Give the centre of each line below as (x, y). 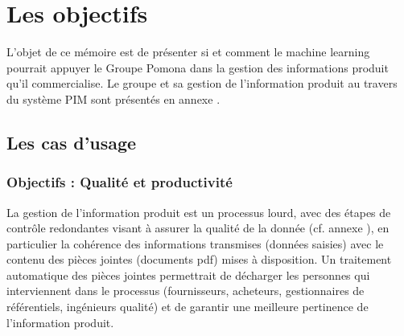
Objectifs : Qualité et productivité (120, 182)
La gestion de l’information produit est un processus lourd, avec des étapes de (199, 212)
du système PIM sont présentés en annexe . (113, 98)
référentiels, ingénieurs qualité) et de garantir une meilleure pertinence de (188, 307)
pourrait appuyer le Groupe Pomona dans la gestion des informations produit (198, 67)
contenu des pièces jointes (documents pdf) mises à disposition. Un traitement (199, 259)
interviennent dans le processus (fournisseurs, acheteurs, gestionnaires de (186, 291)
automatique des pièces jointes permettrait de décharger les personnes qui (188, 275)
